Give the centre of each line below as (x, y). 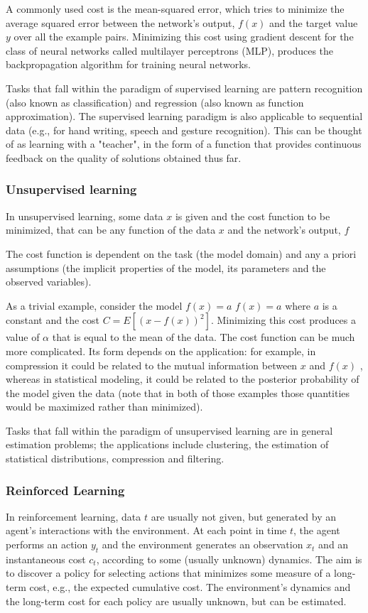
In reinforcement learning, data (74, 516)
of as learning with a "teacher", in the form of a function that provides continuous (184, 144)
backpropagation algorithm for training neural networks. (128, 64)
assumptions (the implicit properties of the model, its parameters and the (166, 267)
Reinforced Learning (65, 490)
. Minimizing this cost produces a (283, 320)
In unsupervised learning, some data (85, 216)
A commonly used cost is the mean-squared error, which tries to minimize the (175, 9)
